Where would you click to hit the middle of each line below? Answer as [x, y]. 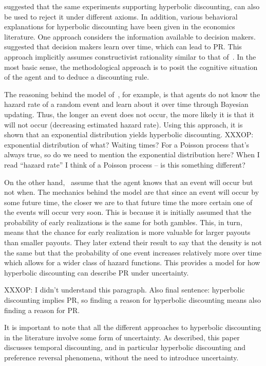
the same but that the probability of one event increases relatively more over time [133, 252]
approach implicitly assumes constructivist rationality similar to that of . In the [130, 56]
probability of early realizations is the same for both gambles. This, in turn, [123, 222]
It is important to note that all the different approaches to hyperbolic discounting [133, 327]
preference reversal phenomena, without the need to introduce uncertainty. [121, 357]
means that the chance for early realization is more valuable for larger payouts [127, 232]
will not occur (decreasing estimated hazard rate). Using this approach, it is [123, 124]
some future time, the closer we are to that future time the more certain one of [128, 202]
